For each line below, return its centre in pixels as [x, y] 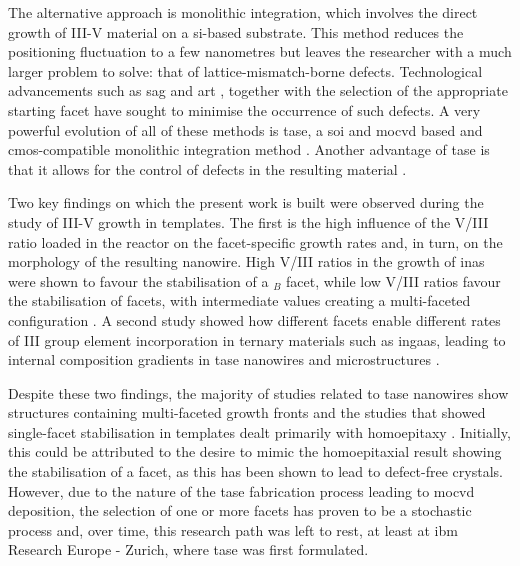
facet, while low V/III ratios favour [393, 280]
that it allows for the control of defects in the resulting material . [207, 168]
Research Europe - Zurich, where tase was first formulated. [188, 549]
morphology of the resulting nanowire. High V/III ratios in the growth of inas [246, 261]
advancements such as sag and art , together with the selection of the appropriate [258, 90]
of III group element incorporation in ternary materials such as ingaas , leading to [257, 339]
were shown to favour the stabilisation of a [138, 280]
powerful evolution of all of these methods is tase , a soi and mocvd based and [245, 129]
